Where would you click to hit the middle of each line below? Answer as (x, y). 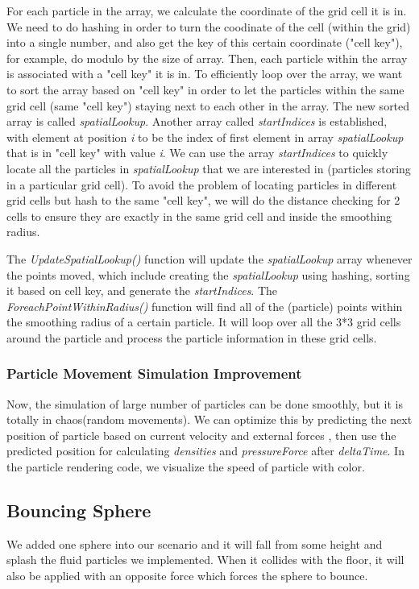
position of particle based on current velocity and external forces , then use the (201, 435)
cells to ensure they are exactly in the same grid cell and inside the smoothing (199, 216)
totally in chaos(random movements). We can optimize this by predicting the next (209, 419)
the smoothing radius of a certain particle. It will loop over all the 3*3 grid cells (204, 322)
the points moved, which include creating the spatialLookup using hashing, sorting (208, 274)
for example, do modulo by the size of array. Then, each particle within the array (207, 58)
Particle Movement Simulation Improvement (154, 373)
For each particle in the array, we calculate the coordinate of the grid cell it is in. (207, 10)
